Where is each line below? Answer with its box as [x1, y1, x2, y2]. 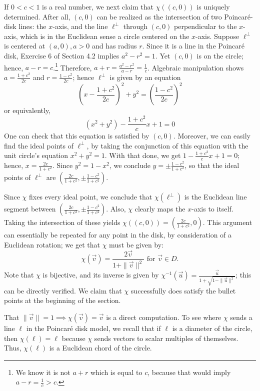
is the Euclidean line [184, 191, 247, 202]
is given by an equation [109, 72, 181, 82]
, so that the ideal [184, 160, 239, 170]
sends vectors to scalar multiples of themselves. [94, 332, 238, 343]
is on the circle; [196, 50, 243, 60]
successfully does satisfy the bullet [130, 285, 236, 295]
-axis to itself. [191, 203, 233, 214]
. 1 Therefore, [53, 60, 92, 72]
